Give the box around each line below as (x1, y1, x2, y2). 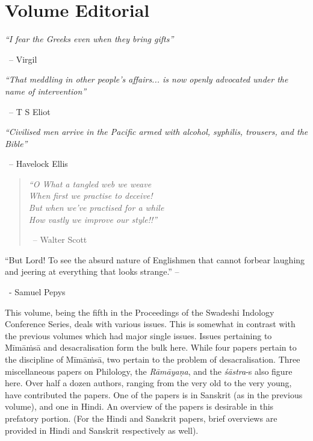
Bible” (5, 137, 28, 149)
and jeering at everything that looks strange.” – (5, 265, 179, 278)
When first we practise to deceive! (28, 189, 153, 202)
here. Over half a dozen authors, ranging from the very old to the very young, (5, 377, 292, 389)
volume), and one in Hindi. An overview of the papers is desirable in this (5, 400, 274, 413)
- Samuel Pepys (8, 286, 66, 298)
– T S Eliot (8, 105, 51, 117)
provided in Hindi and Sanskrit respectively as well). (5, 424, 199, 436)
